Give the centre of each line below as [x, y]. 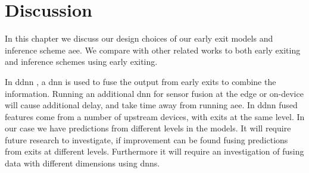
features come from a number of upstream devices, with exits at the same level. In [155, 116]
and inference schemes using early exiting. [81, 62]
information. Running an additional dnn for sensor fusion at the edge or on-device [154, 93]
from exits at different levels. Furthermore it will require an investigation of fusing [154, 151]
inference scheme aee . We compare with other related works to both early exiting [153, 50]
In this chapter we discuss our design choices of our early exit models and [139, 38]
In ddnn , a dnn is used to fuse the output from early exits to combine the [141, 81]
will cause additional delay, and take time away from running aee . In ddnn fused [151, 105]
